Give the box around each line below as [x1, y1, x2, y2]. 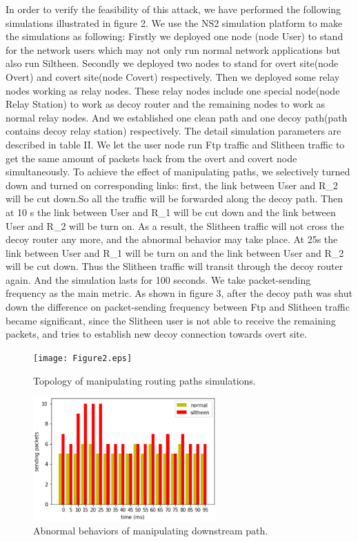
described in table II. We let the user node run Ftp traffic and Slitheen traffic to [6, 137, 345, 151]
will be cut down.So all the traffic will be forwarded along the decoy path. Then [6, 191, 343, 206]
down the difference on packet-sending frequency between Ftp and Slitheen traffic [6, 300, 350, 314]
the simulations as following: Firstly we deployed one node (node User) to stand [6, 29, 344, 43]
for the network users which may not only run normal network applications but [6, 42, 341, 57]
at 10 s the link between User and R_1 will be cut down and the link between [6, 204, 336, 219]
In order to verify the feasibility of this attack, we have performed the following [6, 2, 341, 16]
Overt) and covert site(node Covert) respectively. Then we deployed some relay [6, 69, 340, 84]
